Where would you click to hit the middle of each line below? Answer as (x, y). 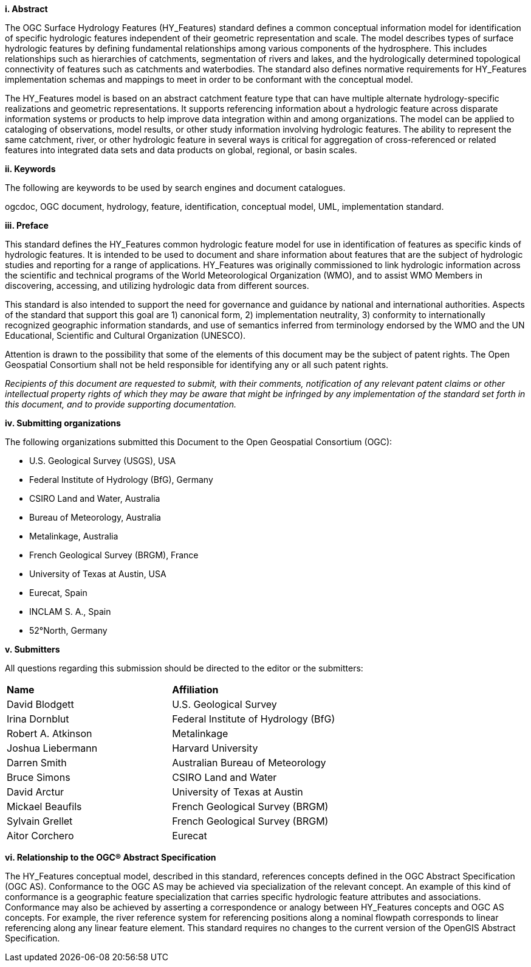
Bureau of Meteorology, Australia (95, 517)
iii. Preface (27, 225)
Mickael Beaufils (44, 806)
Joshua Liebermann (52, 748)
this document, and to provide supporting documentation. (121, 404)
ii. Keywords (30, 169)
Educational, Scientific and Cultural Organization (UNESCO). (125, 335)
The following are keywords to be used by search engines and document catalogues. (175, 188)
